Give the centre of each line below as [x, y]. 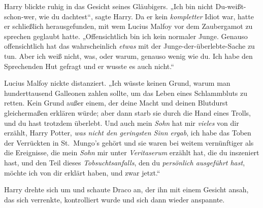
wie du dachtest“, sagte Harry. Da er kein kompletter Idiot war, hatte [146, 16]
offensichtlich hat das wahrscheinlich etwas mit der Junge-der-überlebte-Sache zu [129, 46]
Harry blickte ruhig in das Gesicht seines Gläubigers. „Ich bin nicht [109, 6]
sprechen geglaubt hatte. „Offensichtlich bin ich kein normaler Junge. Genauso [126, 36]
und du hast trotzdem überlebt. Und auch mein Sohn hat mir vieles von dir [122, 123]
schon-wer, [20, 16]
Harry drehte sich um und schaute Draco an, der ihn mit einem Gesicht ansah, [126, 189]
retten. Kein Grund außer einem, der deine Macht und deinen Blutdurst [116, 103]
